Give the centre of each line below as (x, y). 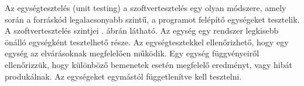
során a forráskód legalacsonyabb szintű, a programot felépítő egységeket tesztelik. (152, 19)
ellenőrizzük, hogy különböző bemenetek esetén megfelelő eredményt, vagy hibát (148, 64)
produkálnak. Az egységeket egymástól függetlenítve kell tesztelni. (123, 76)
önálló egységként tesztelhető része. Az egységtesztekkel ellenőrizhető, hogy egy (147, 42)
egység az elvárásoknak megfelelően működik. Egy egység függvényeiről (132, 53)
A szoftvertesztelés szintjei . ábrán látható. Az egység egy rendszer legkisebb (142, 31)
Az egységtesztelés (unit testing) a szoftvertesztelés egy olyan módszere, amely (146, 8)
